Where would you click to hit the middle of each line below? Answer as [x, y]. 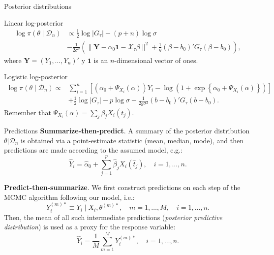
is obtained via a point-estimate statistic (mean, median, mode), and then [132, 140]
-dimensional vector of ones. [156, 60]
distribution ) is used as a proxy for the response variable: [90, 227]
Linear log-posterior [34, 22]
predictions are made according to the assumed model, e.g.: [93, 150]
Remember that [28, 112]
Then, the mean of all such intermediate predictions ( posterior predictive [113, 217]
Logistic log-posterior [36, 77]
